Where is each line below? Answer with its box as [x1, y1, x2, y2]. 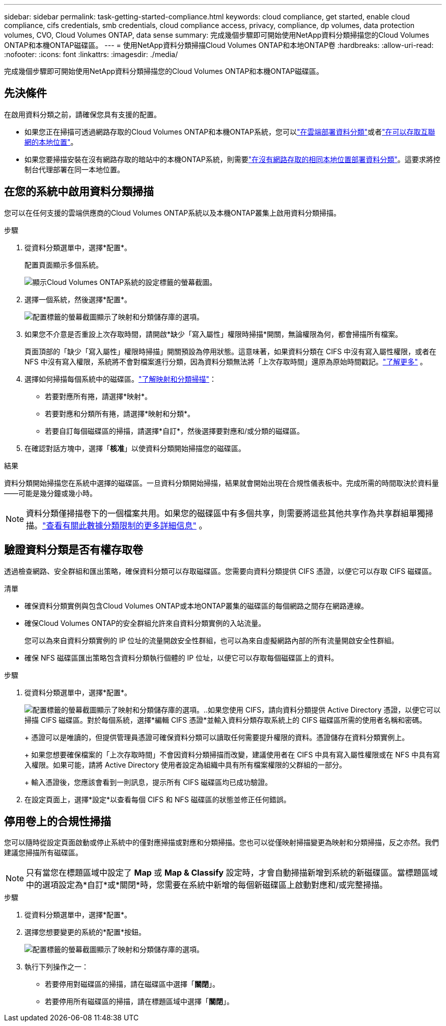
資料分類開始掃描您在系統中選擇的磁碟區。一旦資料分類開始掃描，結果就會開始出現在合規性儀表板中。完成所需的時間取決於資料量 [4, 478, 439, 487]
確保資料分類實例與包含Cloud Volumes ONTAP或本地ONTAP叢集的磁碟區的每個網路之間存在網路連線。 [24, 601, 368, 610]
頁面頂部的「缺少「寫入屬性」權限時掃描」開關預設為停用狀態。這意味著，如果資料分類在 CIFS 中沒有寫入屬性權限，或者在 [24, 347, 437, 356]
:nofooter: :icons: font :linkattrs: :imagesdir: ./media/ [4, 50, 178, 59]
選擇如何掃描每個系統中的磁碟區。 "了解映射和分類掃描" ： [24, 374, 217, 383]
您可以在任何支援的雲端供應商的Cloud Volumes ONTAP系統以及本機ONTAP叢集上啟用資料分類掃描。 [4, 208, 341, 217]
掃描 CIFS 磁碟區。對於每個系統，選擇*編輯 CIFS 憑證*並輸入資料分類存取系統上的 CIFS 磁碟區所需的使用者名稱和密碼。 [24, 715, 427, 724]
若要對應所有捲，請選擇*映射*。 [45, 391, 152, 401]
